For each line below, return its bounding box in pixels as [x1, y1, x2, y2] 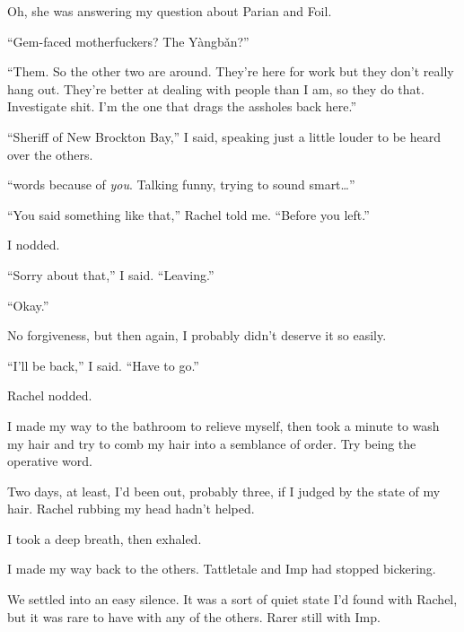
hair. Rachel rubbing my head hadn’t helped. [7, 499, 255, 518]
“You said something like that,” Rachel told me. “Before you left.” [7, 205, 370, 224]
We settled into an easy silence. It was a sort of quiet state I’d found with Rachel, [7, 590, 458, 609]
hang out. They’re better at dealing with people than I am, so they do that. [7, 79, 425, 98]
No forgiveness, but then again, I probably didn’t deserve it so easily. [7, 326, 387, 345]
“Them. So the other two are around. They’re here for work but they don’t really [7, 62, 454, 81]
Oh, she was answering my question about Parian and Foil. [7, 2, 332, 20]
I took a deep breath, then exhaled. [7, 529, 202, 548]
